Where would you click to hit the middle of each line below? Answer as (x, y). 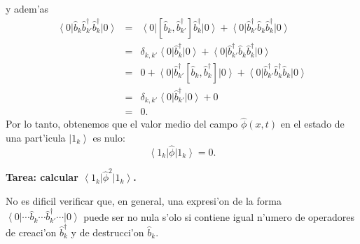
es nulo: (109, 137)
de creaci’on (31, 232)
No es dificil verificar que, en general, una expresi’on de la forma (144, 201)
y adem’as (27, 8)
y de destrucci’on (108, 232)
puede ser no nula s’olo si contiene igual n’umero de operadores (219, 216)
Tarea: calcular (42, 177)
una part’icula (36, 137)
